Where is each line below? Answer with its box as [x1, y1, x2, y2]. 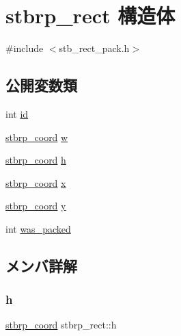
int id [5, 106, 29, 120]
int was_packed [5, 221, 71, 235]
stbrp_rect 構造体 [5, 1, 176, 29]
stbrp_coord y [5, 198, 66, 213]
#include [5, 41, 44, 55]
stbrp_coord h [5, 153, 66, 167]
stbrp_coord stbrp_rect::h [5, 318, 117, 332]
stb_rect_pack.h [59, 41, 130, 55]
